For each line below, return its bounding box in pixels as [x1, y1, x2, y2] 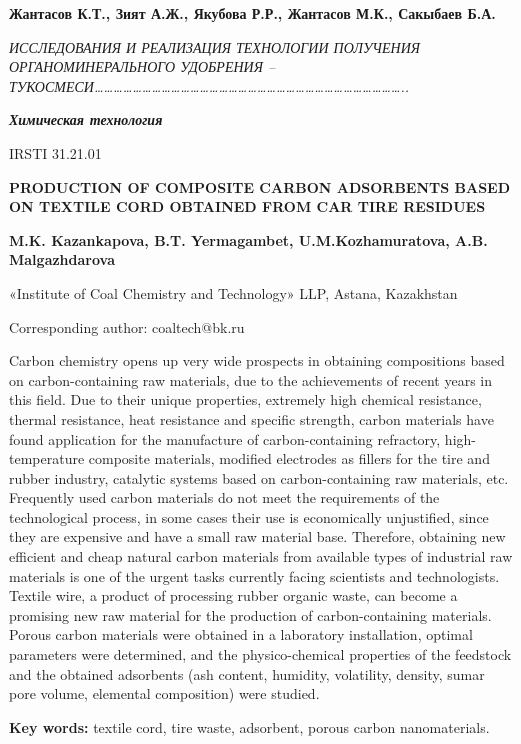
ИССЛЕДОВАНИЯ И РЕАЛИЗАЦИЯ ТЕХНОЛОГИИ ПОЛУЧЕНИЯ [9, 36, 420, 57]
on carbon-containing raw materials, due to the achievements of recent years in [9, 369, 492, 390]
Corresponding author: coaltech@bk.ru [9, 316, 245, 337]
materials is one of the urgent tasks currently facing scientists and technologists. [9, 565, 500, 586]
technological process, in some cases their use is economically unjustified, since [9, 506, 489, 527]
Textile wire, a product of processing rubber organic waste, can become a [9, 585, 458, 606]
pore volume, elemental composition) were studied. [9, 683, 320, 704]
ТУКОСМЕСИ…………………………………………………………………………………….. [9, 75, 409, 96]
